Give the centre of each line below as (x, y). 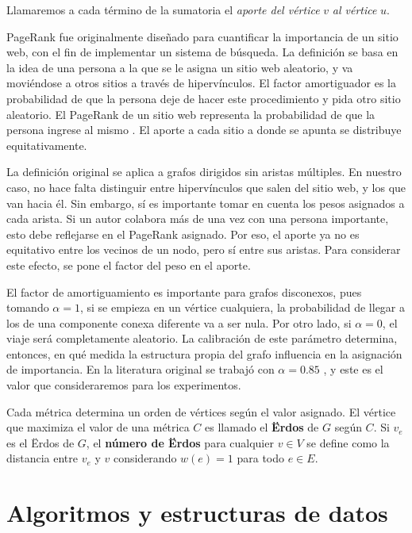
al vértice (354, 10)
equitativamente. (47, 145)
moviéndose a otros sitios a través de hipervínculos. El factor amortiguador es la (201, 83)
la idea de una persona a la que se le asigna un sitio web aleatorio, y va (180, 67)
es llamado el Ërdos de (262, 427)
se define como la (348, 442)
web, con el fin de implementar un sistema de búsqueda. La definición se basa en (202, 52)
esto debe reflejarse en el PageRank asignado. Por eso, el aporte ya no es (183, 234)
